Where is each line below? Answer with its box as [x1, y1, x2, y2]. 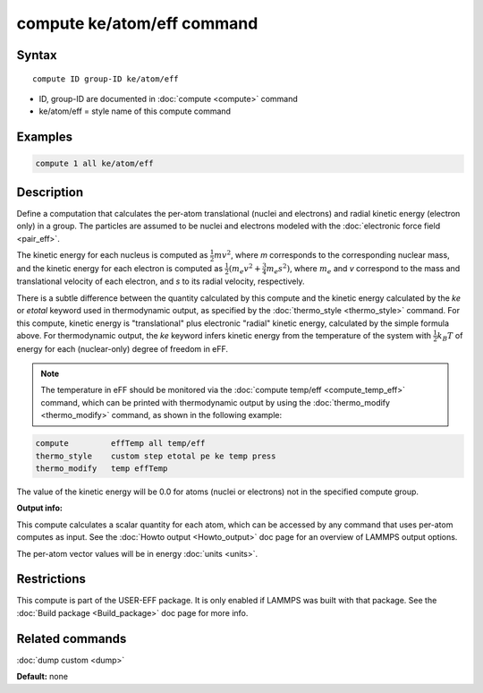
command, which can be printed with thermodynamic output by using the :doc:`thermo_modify [40, 397, 391, 407]
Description [16, 184, 84, 200]
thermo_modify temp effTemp [35, 464, 168, 474]
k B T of [436, 329, 463, 343]
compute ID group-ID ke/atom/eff [32, 73, 179, 84]
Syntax [16, 47, 57, 63]
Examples [16, 130, 73, 145]
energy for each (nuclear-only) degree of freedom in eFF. [16, 343, 228, 354]
